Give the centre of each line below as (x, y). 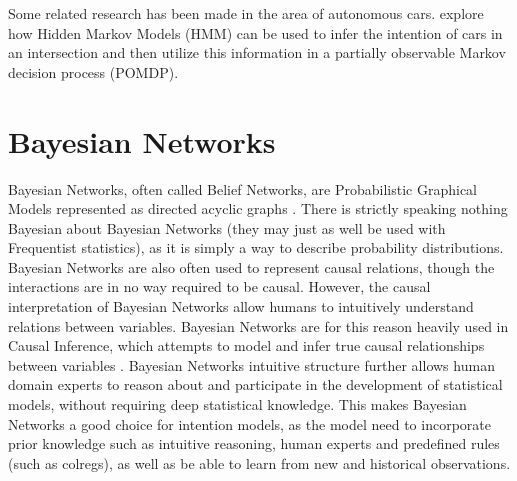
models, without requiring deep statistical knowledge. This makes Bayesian (237, 404)
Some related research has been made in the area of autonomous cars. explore (246, 13)
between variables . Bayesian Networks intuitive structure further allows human (251, 364)
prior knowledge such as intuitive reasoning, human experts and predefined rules (254, 443)
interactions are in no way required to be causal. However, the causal (219, 286)
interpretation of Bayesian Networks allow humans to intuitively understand (241, 306)
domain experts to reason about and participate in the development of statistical (255, 384)
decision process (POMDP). (93, 71)
